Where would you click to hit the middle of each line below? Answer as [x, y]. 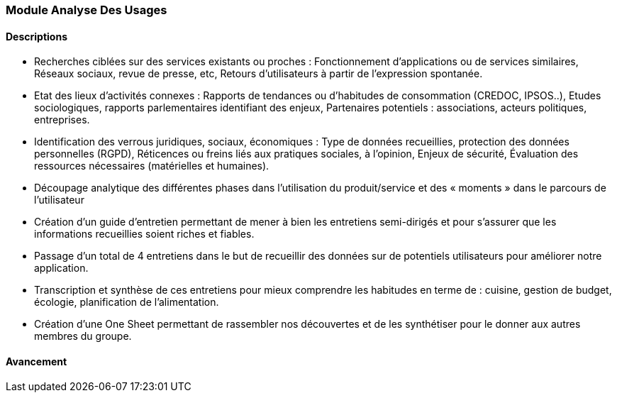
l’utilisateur [59, 200]
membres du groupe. [83, 336]
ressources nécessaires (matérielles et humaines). [152, 166]
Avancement [37, 361]
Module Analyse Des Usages [87, 10]
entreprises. [62, 120]
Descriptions [37, 36]
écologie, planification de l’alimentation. [127, 302]
